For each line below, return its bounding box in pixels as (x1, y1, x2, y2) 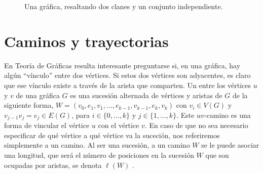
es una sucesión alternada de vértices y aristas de (70, 90, 222, 100)
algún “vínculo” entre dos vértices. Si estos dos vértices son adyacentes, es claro (4, 70, 251, 80)
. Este (176, 109, 195, 120)
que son (205, 149, 229, 160)
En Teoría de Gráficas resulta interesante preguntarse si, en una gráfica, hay (4, 60, 241, 70)
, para (71, 109, 90, 120)
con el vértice (98, 120, 139, 130)
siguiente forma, (4, 100, 54, 110)
